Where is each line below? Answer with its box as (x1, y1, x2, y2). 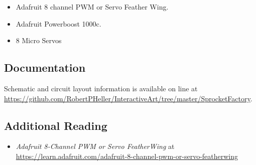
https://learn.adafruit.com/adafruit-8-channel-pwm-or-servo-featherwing (16, 150, 238, 161)
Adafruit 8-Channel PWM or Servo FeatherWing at (16, 141, 175, 151)
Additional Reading (4, 117, 107, 133)
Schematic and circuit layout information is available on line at (4, 83, 198, 93)
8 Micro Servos (16, 35, 62, 46)
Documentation (4, 60, 86, 75)
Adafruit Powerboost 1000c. (16, 18, 101, 29)
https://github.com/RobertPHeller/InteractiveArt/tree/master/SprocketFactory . (4, 93, 252, 103)
